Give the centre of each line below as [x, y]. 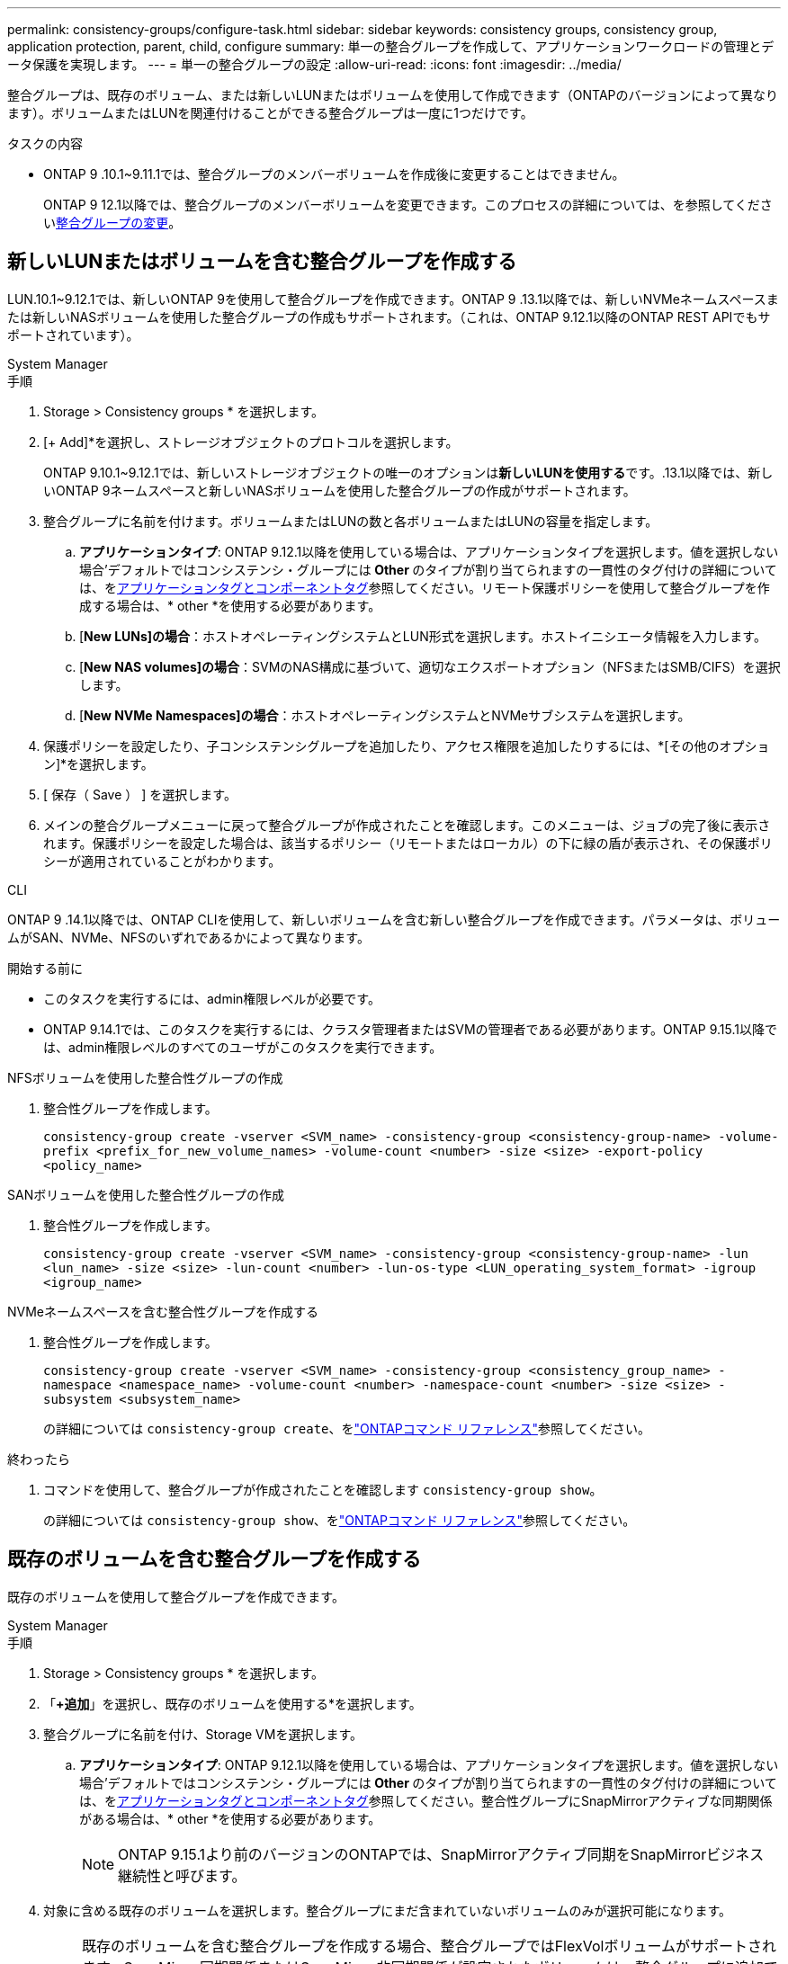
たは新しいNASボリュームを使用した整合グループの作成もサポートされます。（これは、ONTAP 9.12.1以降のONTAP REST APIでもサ [389, 317]
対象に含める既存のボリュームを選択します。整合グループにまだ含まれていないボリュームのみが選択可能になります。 [388, 1910]
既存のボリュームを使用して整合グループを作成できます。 [176, 1596]
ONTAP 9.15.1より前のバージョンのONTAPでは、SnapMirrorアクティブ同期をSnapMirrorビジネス [441, 1854]
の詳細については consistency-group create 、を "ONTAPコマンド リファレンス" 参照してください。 [347, 1428]
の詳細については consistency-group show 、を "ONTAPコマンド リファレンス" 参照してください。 [340, 1520]
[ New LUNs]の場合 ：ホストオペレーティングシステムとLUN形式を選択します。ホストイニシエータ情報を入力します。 [423, 636]
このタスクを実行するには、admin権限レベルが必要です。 [212, 998]
